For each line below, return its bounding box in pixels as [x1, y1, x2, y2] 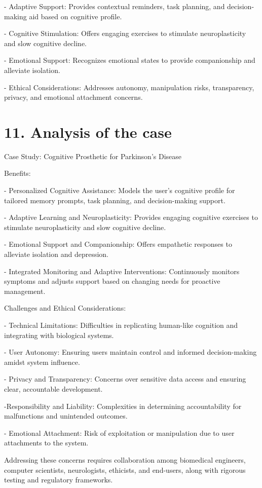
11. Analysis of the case [4, 121, 172, 142]
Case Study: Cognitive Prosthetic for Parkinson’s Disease [4, 151, 181, 161]
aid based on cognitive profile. [29, 11, 122, 21]
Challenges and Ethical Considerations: [4, 303, 126, 313]
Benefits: [4, 168, 31, 178]
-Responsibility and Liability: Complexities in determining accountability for [4, 400, 242, 411]
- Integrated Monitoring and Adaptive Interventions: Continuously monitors [4, 266, 240, 276]
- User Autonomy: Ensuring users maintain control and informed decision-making [4, 347, 257, 357]
